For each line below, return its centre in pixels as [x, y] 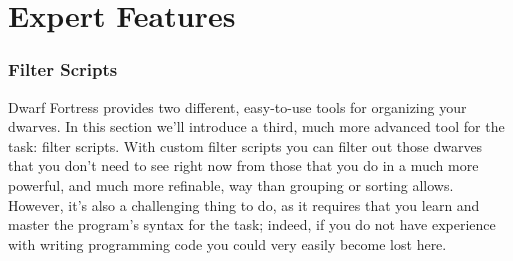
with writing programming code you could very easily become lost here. [227, 243]
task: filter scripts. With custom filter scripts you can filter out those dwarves [245, 145]
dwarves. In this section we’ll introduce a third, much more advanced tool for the [256, 126]
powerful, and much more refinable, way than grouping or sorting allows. [231, 184]
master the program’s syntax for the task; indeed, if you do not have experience [252, 224]
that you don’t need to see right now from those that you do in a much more [243, 165]
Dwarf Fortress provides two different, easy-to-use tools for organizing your [237, 106]
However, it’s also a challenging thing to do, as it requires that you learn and [244, 204]
